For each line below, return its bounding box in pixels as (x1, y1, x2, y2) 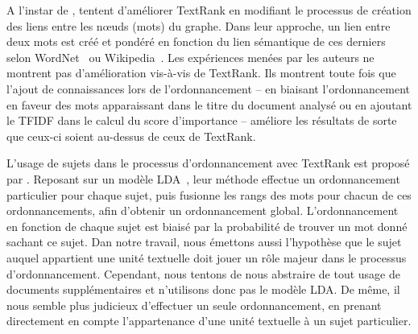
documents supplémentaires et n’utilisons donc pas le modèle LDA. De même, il (6, 281, 400, 298)
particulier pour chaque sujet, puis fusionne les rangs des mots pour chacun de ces (6, 186, 412, 203)
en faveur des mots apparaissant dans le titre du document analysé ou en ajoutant (6, 96, 412, 113)
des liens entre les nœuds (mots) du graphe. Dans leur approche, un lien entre (6, 17, 391, 34)
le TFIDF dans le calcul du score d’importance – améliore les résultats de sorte (6, 112, 397, 129)
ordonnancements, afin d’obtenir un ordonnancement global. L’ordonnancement (6, 202, 399, 219)
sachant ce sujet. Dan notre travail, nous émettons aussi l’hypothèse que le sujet (6, 233, 402, 250)
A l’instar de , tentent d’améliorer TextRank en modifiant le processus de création (6, 2, 412, 18)
